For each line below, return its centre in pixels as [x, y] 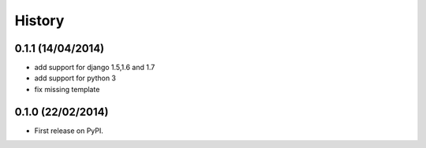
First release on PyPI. [69, 131]
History [39, 20]
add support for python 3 [75, 78]
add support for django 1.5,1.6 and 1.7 [95, 68]
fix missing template [67, 89]
